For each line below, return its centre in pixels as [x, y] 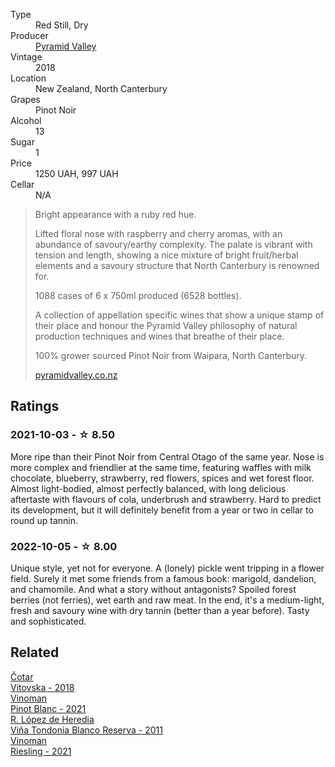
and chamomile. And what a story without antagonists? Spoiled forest [153, 589]
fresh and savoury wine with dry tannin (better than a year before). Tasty [160, 610]
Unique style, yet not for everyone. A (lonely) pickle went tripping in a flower [167, 568]
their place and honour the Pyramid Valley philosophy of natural [166, 325]
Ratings [35, 406]
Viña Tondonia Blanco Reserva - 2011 [86, 730]
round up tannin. [44, 520]
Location [28, 78]
